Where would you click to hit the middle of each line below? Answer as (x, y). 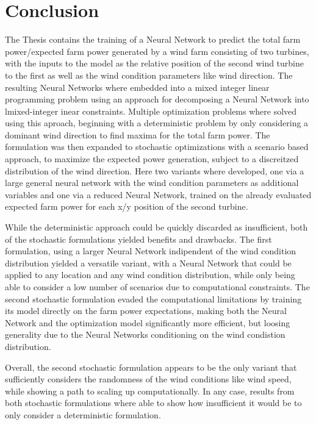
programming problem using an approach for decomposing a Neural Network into (157, 99)
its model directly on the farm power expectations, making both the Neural (146, 311)
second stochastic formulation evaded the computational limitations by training (153, 298)
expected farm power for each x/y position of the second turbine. (127, 206)
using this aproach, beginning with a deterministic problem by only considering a (157, 123)
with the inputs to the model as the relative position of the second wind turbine (155, 63)
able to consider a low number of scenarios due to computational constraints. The (157, 287)
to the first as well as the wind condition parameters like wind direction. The (149, 75)
